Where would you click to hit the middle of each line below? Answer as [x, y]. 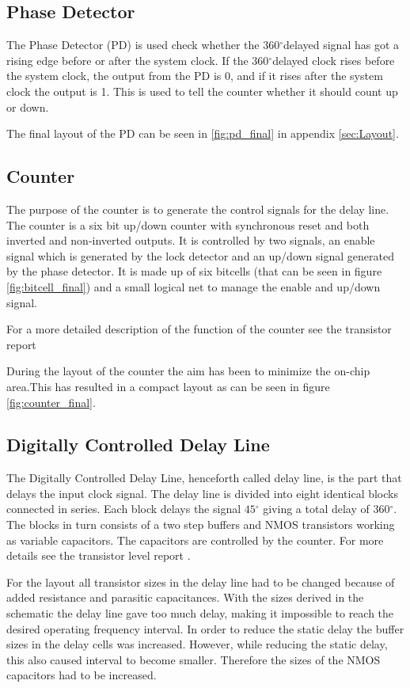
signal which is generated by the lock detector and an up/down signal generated [200, 255]
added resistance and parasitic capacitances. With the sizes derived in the [185, 597]
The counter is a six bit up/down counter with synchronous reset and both [188, 224]
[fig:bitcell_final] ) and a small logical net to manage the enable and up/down [194, 286]
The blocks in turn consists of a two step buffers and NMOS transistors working [201, 525]
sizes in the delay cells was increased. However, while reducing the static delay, [197, 644]
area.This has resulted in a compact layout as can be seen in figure [168, 386]
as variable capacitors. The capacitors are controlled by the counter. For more [195, 540]
